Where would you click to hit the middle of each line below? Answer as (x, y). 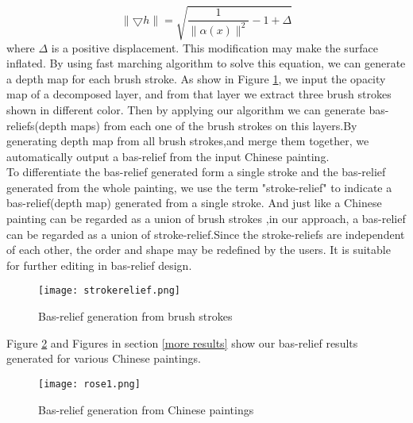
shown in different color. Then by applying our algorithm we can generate (186, 109)
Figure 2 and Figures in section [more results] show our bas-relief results (182, 342)
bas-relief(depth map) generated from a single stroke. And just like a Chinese (194, 203)
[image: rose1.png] (89, 384)
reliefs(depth (37, 125)
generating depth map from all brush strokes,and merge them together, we (188, 141)
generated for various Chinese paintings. (104, 358)
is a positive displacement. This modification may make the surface (214, 47)
